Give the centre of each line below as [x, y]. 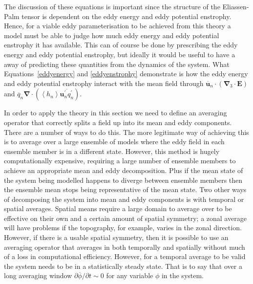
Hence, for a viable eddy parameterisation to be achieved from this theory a [117, 26]
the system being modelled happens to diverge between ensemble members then [123, 180]
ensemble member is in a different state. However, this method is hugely [112, 151]
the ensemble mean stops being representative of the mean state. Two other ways [125, 189]
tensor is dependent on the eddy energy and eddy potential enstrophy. [126, 16]
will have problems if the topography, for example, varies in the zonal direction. [123, 228]
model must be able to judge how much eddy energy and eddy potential [112, 35]
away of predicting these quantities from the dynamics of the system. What [117, 64]
